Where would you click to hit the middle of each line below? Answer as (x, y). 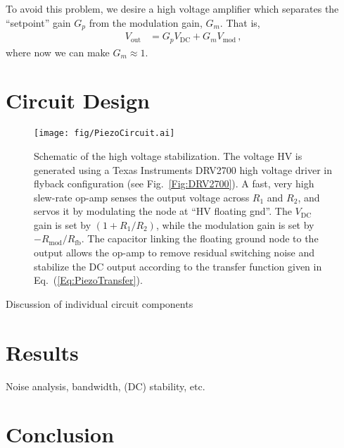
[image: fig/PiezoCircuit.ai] (104, 133)
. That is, (240, 22)
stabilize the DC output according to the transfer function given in (178, 266)
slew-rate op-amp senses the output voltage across (142, 197)
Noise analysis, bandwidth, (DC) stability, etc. (106, 386)
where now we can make (58, 52)
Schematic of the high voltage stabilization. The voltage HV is (168, 155)
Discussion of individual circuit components (100, 303)
